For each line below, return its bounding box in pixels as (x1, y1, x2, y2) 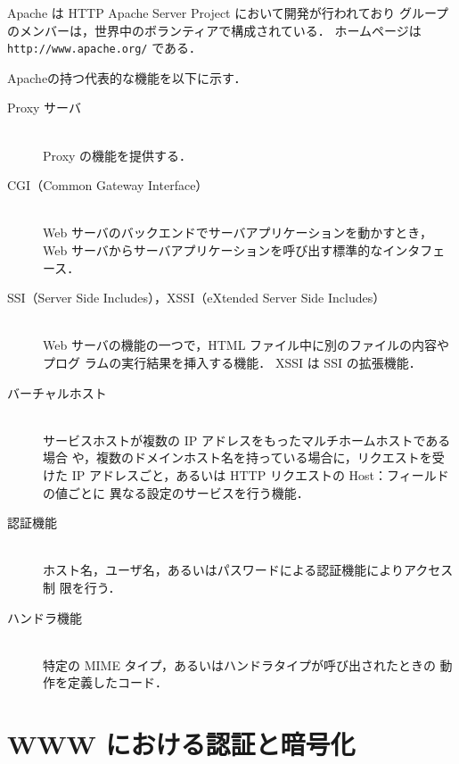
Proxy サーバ (7, 98, 81, 117)
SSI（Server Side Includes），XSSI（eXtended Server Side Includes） (7, 288, 386, 307)
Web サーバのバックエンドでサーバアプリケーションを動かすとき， (43, 223, 432, 242)
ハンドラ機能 (7, 608, 82, 627)
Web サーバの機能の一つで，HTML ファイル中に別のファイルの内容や (43, 336, 450, 354)
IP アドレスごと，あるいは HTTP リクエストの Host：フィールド (71, 465, 449, 484)
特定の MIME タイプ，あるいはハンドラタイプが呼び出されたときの (43, 655, 436, 674)
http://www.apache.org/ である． (7, 38, 202, 57)
